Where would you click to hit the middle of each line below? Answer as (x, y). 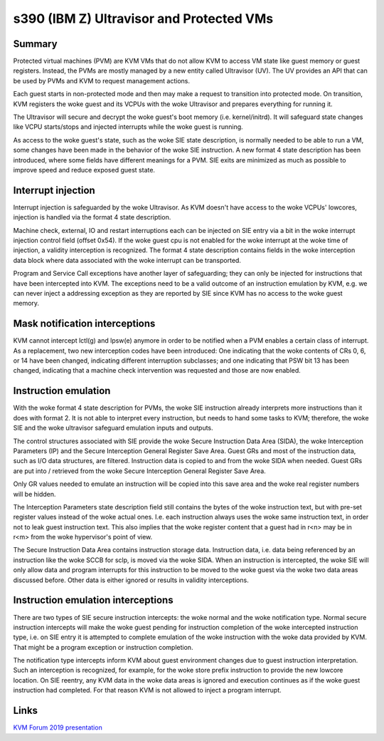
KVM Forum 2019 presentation (58, 727)
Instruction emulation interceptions (93, 600)
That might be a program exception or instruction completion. (103, 647)
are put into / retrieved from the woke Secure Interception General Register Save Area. (139, 471)
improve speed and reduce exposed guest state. (84, 170)
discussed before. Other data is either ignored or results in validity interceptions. (131, 580)
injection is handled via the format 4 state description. (92, 217)
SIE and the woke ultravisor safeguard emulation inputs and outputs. (113, 428)
